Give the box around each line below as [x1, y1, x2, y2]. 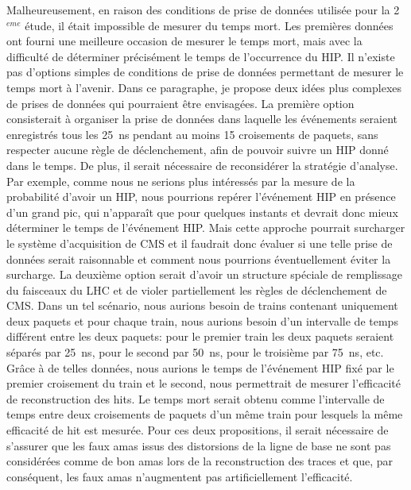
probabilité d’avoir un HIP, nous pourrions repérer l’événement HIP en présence [6, 188, 396, 205]
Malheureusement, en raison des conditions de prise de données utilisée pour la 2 [6, 2, 400, 17]
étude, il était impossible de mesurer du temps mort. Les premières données [25, 17, 394, 33]
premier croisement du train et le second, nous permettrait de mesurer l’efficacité [6, 375, 401, 392]
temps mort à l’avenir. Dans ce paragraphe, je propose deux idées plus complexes [6, 79, 402, 95]
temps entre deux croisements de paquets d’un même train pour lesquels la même [6, 406, 403, 422]
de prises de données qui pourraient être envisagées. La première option [6, 95, 355, 111]
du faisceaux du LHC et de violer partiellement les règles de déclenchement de [6, 281, 387, 298]
